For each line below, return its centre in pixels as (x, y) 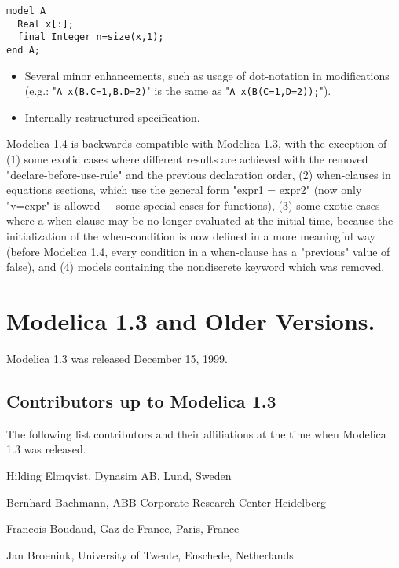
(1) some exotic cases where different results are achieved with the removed (187, 159)
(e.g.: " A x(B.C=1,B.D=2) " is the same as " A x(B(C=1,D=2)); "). (178, 91)
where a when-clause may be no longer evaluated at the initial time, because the (200, 220)
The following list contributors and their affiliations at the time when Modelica (196, 433)
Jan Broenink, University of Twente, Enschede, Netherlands (150, 554)
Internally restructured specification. (112, 117)
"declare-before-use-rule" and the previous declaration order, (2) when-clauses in (199, 174)
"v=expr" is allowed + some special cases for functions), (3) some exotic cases (193, 205)
